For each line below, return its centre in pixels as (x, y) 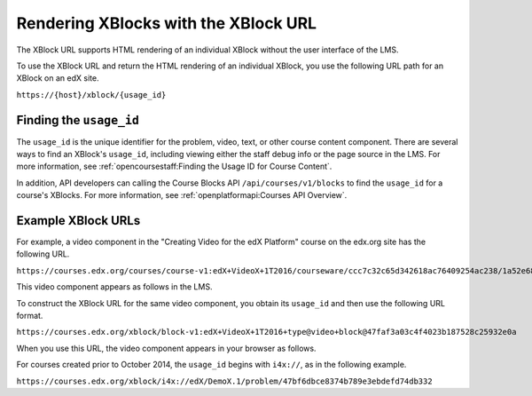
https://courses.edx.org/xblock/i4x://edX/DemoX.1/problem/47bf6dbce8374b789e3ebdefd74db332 (225, 381)
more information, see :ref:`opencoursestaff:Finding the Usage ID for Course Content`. (174, 166)
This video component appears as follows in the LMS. (114, 287)
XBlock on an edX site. (58, 78)
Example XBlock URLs (78, 221)
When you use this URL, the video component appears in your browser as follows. (166, 348)
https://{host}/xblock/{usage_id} (91, 95)
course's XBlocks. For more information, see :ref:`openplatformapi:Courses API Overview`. (182, 195)
